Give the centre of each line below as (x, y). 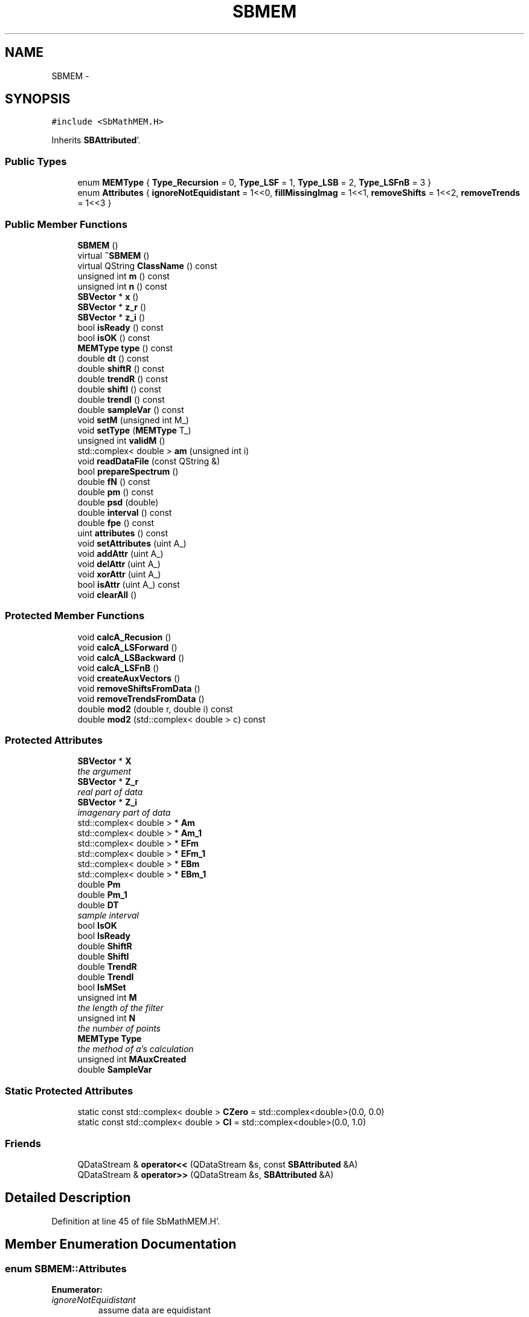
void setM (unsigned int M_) (133, 420)
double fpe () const (116, 522)
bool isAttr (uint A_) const (129, 584)
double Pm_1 (102, 895)
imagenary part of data (124, 813)
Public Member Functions (66, 224)
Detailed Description (68, 1198)
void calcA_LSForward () (127, 647)
